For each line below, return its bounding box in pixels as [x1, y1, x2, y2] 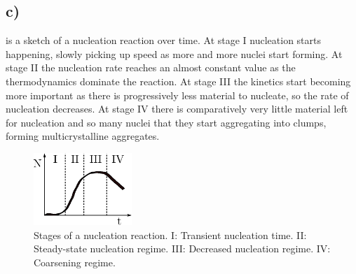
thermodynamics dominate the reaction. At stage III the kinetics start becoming [6, 73, 351, 88]
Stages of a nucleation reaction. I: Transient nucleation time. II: [34, 227, 307, 242]
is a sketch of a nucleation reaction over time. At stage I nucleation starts [6, 33, 321, 48]
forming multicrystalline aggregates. [6, 129, 160, 143]
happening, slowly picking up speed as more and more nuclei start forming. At [6, 46, 343, 61]
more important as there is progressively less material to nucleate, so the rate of [6, 87, 349, 102]
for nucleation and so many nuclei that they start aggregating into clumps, [6, 115, 327, 129]
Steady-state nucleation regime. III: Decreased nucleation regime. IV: [34, 241, 331, 256]
